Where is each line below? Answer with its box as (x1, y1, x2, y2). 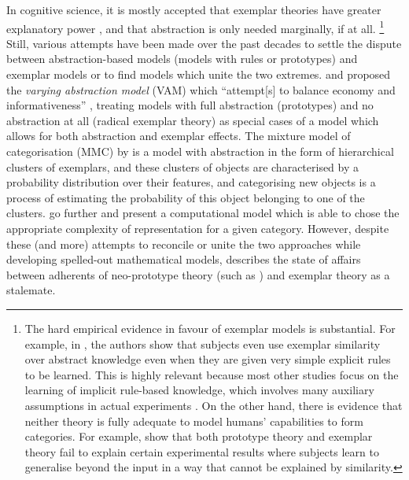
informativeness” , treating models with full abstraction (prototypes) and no (6, 97, 374, 113)
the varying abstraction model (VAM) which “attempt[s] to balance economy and (6, 81, 396, 98)
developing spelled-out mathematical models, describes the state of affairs (6, 251, 361, 268)
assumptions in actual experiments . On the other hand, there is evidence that (24, 397, 403, 413)
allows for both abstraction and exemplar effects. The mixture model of (6, 127, 351, 144)
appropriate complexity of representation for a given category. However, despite (6, 220, 389, 236)
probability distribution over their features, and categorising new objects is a (6, 174, 376, 190)
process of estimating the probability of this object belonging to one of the (6, 189, 365, 205)
